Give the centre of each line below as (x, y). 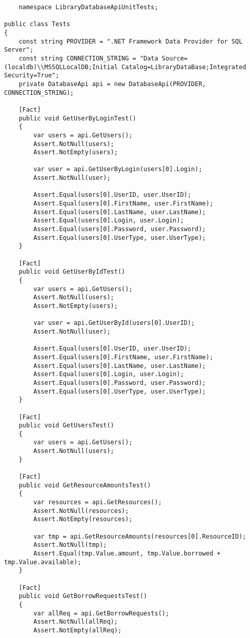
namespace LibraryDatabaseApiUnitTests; (88, 7)
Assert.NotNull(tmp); (70, 545)
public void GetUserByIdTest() (72, 272)
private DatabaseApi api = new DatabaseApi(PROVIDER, (112, 84)
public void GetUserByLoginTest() (77, 118)
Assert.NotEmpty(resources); (83, 519)
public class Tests (37, 24)
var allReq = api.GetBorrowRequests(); (101, 613)
